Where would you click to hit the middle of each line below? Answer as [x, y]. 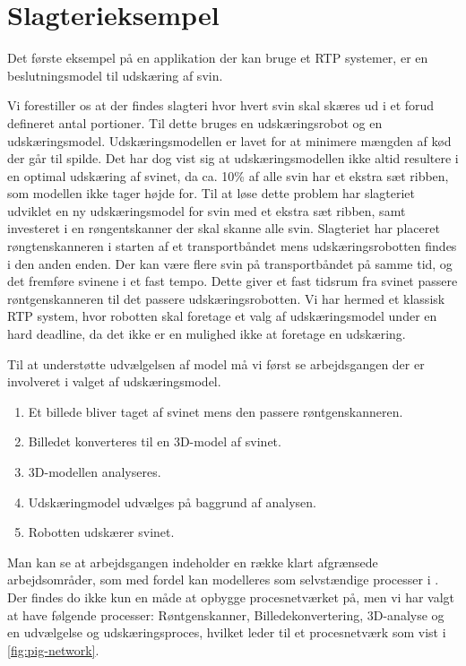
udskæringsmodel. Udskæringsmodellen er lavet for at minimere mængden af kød [229, 140]
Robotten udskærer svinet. [101, 532]
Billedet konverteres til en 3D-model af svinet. [155, 441]
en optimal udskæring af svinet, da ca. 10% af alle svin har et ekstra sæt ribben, [228, 175]
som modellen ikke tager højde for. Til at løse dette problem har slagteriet [211, 193]
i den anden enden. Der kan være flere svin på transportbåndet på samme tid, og [230, 263]
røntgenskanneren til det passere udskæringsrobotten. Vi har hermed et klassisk [226, 298]
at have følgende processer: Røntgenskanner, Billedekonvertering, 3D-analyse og [226, 614]
